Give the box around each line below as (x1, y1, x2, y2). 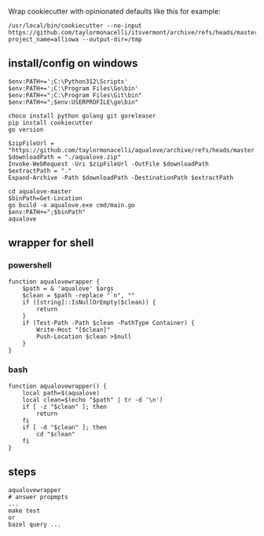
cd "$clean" (36, 430, 76, 438)
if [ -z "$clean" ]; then (22, 403, 108, 410)
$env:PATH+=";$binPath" (8, 208, 86, 216)
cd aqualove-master (8, 188, 72, 195)
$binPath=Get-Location (8, 194, 82, 202)
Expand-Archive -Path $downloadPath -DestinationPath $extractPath (8, 173, 234, 181)
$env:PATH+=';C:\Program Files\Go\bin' (8, 84, 139, 93)
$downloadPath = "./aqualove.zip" (8, 153, 122, 161)
